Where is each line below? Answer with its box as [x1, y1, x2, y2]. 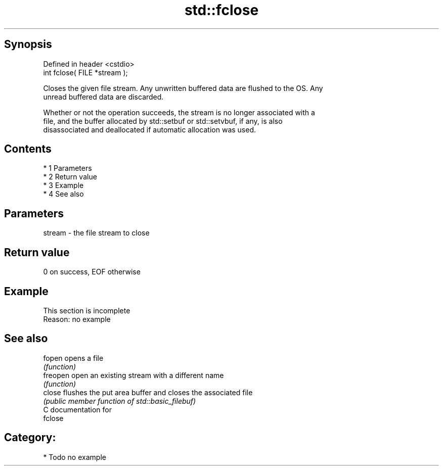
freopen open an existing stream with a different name [43, 370, 224, 380]
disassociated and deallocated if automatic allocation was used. [43, 125, 256, 134]
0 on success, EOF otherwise [43, 267, 141, 276]
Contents [4, 143, 52, 156]
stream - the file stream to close [43, 228, 150, 238]
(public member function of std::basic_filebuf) [43, 396, 196, 405]
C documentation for [43, 405, 112, 414]
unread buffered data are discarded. [43, 92, 164, 101]
